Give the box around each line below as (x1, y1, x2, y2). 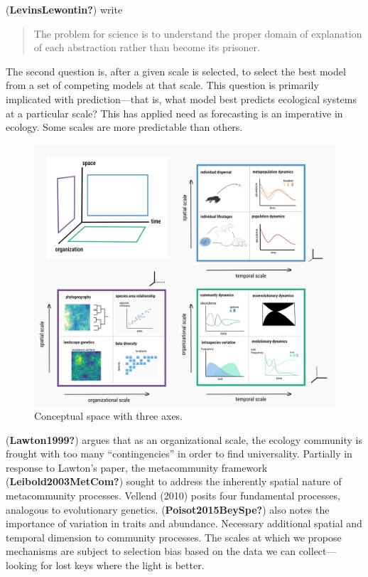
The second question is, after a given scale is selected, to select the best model (6, 63, 346, 78)
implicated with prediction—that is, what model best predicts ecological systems (6, 91, 357, 106)
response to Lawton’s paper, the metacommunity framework (6, 460, 268, 475)
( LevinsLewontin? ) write (6, 2, 123, 16)
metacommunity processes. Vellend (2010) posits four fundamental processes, (6, 488, 340, 502)
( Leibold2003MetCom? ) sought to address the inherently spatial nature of (6, 474, 342, 489)
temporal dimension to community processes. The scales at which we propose (6, 529, 342, 544)
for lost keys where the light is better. (40, 557, 205, 572)
